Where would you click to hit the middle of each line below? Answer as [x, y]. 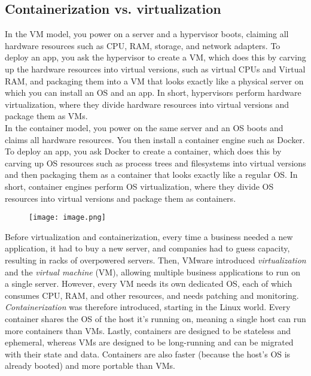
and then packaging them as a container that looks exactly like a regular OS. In [151, 175]
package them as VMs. [46, 116]
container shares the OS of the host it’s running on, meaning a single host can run [155, 318]
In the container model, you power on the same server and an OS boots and [144, 127]
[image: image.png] [67, 218]
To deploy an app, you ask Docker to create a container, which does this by [143, 151]
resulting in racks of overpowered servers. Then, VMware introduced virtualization [155, 260]
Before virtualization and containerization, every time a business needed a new [149, 236]
